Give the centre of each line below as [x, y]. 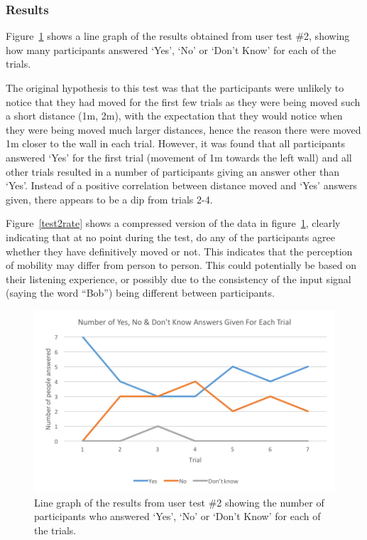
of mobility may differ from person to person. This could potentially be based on [181, 265]
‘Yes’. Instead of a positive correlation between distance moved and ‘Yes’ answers [181, 185]
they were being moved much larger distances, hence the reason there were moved [183, 129]
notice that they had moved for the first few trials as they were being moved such [183, 101]
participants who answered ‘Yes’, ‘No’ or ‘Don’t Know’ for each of [177, 516]
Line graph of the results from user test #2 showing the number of [179, 502]
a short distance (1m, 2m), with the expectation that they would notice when [174, 116]
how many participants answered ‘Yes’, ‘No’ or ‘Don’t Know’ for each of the [171, 49]
